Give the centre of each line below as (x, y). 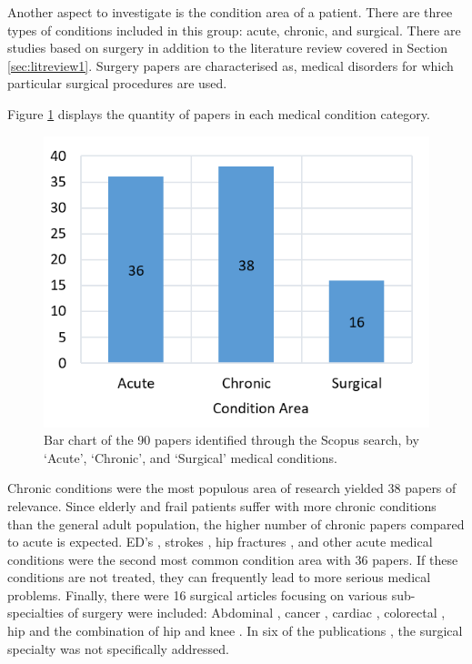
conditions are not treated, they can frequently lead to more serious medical (219, 577)
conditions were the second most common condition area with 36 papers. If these (233, 559)
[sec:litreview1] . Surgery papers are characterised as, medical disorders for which (231, 65)
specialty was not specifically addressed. (118, 648)
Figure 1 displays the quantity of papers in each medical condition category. (219, 113)
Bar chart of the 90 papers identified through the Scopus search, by (231, 440)
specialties (35, 613)
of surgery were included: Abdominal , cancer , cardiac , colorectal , (256, 613)
